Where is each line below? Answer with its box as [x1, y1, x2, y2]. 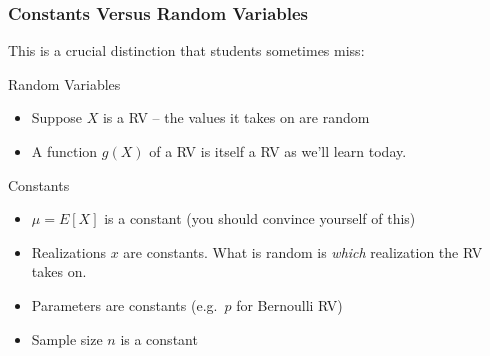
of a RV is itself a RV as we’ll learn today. [149, 141, 407, 161]
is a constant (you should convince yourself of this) [104, 208, 416, 229]
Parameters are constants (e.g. [31, 294, 218, 315]
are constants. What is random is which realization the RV [123, 241, 483, 262]
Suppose [31, 107, 83, 128]
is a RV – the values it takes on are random [102, 107, 370, 128]
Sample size [31, 328, 103, 349]
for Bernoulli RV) [236, 294, 343, 315]
